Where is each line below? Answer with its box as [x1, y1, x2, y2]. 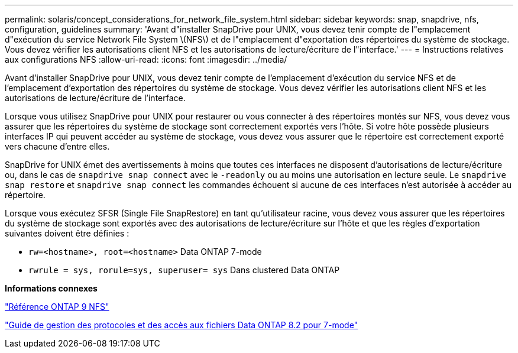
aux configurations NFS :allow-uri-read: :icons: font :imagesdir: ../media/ [5, 54, 287, 64]
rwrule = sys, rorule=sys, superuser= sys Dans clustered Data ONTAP [28, 265, 340, 275]
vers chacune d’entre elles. [5, 141, 110, 151]
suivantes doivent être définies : [5, 228, 129, 238]
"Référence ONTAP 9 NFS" [5, 302, 109, 312]
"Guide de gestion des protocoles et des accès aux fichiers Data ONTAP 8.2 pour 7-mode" [5, 320, 358, 330]
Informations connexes [5, 283, 98, 293]
